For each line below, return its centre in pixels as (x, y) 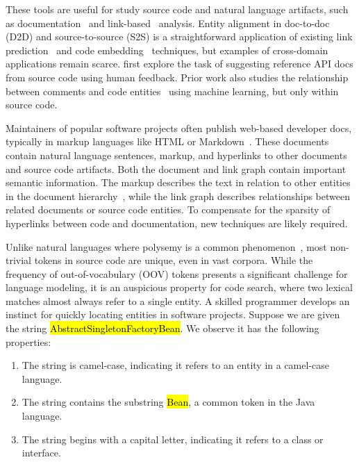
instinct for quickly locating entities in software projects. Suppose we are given (173, 314)
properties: (28, 341)
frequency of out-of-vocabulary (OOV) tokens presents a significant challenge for (177, 273)
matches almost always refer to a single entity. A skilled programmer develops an (178, 300)
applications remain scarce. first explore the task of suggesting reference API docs (179, 64)
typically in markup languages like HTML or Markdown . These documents (167, 141)
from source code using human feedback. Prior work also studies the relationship (177, 77)
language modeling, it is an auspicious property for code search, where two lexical (179, 287)
